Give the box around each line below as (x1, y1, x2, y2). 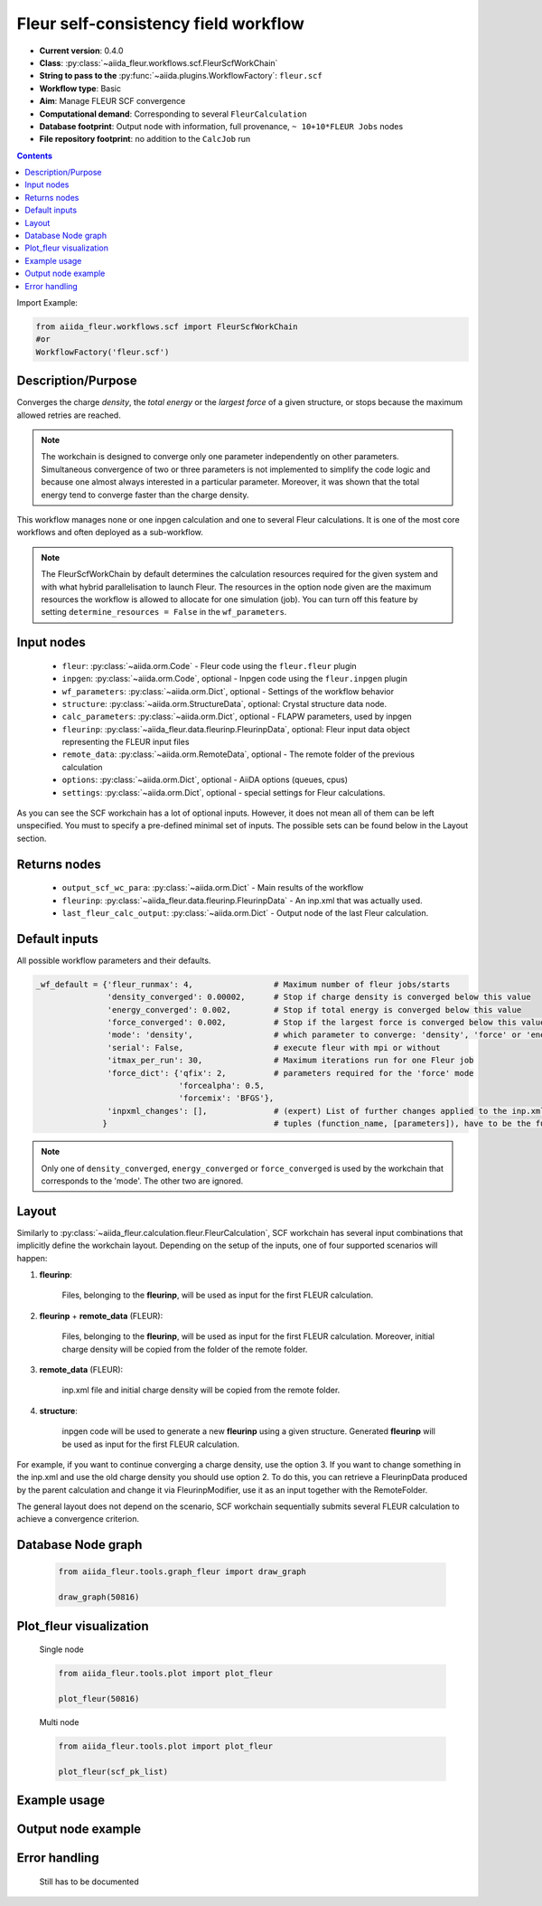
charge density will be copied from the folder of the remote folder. (61, 1344, 308, 1354)
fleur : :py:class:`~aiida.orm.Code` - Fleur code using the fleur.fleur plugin (61, 660, 357, 671)
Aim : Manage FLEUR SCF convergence (39, 96, 186, 107)
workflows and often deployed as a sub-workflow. (16, 527, 203, 538)
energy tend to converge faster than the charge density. (41, 489, 249, 500)
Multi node (39, 1717, 79, 1728)
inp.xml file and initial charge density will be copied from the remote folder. (61, 1384, 341, 1396)
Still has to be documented (39, 1876, 139, 1887)
